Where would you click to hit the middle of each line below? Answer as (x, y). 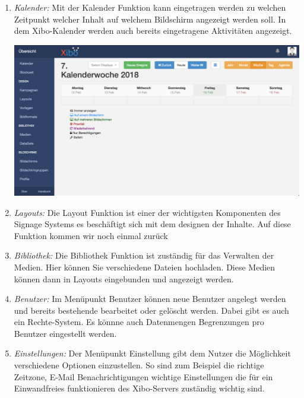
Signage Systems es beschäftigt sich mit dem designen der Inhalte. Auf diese (152, 224)
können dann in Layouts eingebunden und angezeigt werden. (124, 278)
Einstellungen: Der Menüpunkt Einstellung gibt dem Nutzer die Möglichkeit (152, 353)
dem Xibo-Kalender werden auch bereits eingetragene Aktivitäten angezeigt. (153, 31)
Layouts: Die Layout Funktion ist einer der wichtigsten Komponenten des (147, 212)
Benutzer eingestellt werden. (65, 333)
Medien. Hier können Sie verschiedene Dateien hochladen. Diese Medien (145, 267)
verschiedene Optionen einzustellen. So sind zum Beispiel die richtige (139, 365)
